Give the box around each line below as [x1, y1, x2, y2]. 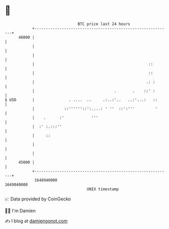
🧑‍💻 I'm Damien [5, 208, 36, 214]
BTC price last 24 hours [77, 21, 130, 27]
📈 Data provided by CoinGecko [5, 196, 71, 202]
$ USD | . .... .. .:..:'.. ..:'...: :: [5, 97, 158, 103]
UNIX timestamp [87, 186, 119, 192]
